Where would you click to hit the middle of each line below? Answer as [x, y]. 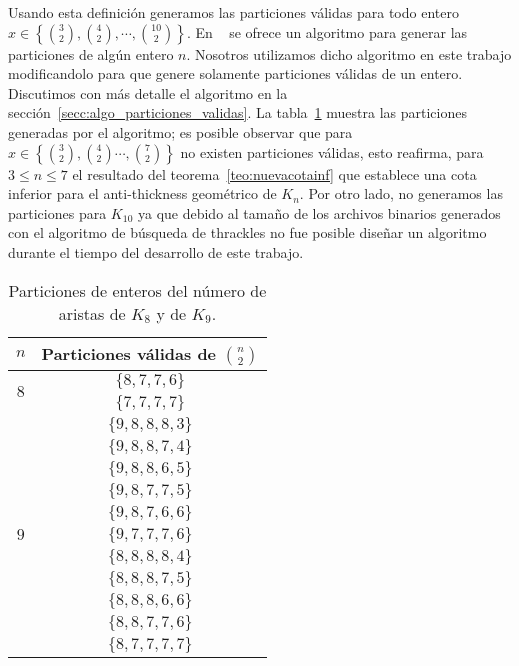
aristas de [92, 313]
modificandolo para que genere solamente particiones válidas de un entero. [235, 73]
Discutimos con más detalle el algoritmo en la [148, 92]
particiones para [57, 212]
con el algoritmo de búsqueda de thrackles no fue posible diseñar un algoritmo [247, 232]
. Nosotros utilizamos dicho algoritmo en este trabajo [349, 53]
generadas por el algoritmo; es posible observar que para [180, 131]
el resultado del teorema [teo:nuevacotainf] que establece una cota [274, 173]
